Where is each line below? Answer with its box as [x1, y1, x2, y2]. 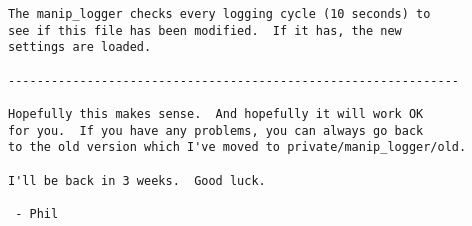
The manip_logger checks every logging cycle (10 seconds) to [8, 7, 431, 21]
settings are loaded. [8, 40, 152, 55]
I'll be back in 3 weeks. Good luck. [8, 173, 266, 188]
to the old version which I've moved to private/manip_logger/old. [8, 140, 467, 155]
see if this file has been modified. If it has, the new [8, 23, 402, 38]
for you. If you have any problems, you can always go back [8, 123, 424, 138]
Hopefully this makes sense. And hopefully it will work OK [8, 106, 424, 121]
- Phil [15, 206, 59, 221]
